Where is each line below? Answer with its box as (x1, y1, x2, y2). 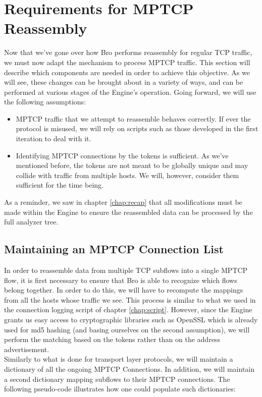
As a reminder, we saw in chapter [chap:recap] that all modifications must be (4, 197, 242, 207)
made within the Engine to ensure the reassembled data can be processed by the (4, 206, 253, 217)
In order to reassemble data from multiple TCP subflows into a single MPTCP (4, 265, 248, 275)
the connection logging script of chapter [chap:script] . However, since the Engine (4, 304, 252, 315)
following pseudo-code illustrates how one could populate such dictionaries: (4, 383, 236, 394)
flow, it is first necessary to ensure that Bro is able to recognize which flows (4, 274, 237, 285)
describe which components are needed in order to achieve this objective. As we (4, 67, 250, 77)
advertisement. (4, 344, 49, 354)
